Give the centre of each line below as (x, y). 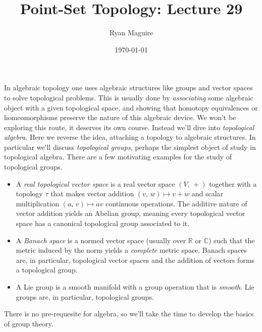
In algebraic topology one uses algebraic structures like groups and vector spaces (128, 88)
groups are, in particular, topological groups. (85, 296)
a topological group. (47, 270)
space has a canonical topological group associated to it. (103, 223)
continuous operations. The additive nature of (176, 203)
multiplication (37, 203)
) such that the (231, 240)
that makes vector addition (92, 193)
